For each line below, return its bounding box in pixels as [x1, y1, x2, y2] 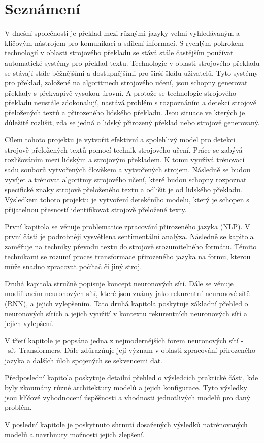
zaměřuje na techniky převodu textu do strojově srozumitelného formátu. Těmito [5, 241, 257, 251]
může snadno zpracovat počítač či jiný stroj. [5, 261, 142, 272]
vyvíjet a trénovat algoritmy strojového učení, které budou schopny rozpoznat [5, 174, 247, 185]
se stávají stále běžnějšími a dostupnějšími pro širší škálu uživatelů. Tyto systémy [5, 67, 258, 78]
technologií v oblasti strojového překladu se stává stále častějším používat [5, 47, 234, 58]
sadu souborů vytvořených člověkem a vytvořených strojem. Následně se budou [5, 164, 250, 174]
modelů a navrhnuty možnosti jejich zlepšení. [5, 429, 145, 439]
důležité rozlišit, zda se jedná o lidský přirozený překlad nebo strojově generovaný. [5, 117, 260, 128]
